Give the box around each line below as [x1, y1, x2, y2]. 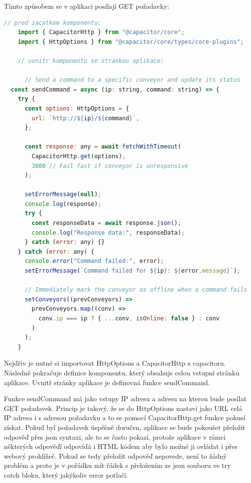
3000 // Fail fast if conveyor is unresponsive [32, 162, 188, 169]
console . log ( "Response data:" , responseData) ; [32, 229, 185, 236]
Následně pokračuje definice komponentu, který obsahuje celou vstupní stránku [4, 367, 240, 377]
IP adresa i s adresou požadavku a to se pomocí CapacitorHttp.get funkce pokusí [4, 412, 246, 423]
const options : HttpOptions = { [24, 105, 129, 112]
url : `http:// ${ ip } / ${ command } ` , [32, 114, 140, 122]
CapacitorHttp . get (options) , [32, 152, 126, 160]
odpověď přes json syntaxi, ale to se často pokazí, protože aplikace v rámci [4, 431, 226, 442]
